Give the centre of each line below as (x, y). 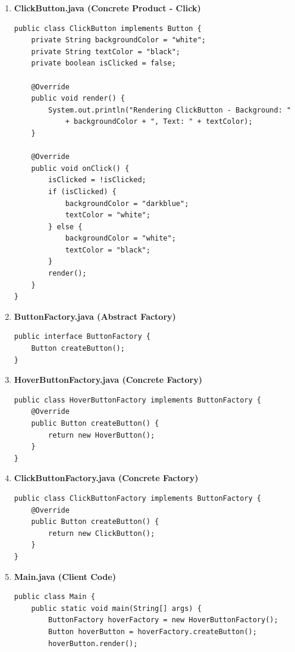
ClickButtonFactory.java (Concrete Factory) (106, 478)
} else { (65, 227)
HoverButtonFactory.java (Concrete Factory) (108, 380)
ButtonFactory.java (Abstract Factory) (95, 316)
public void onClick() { (80, 168)
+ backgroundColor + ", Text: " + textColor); (159, 122)
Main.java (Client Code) (65, 576)
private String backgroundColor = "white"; (118, 40)
